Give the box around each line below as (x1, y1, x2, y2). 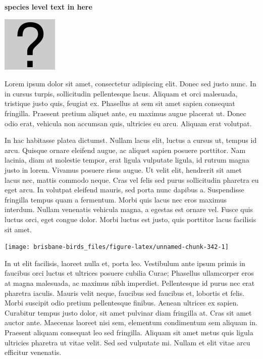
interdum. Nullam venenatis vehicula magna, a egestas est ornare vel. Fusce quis (5, 204, 253, 215)
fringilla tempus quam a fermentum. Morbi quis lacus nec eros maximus (5, 194, 227, 204)
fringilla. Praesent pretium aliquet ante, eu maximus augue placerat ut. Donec (5, 108, 246, 118)
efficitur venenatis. (5, 347, 62, 357)
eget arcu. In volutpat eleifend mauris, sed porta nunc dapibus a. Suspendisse (5, 184, 244, 195)
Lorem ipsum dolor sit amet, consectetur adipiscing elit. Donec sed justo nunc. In (5, 78, 256, 89)
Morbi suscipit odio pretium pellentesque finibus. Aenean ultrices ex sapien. (5, 297, 239, 308)
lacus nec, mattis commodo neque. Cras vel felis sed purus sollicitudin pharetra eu (5, 174, 259, 185)
